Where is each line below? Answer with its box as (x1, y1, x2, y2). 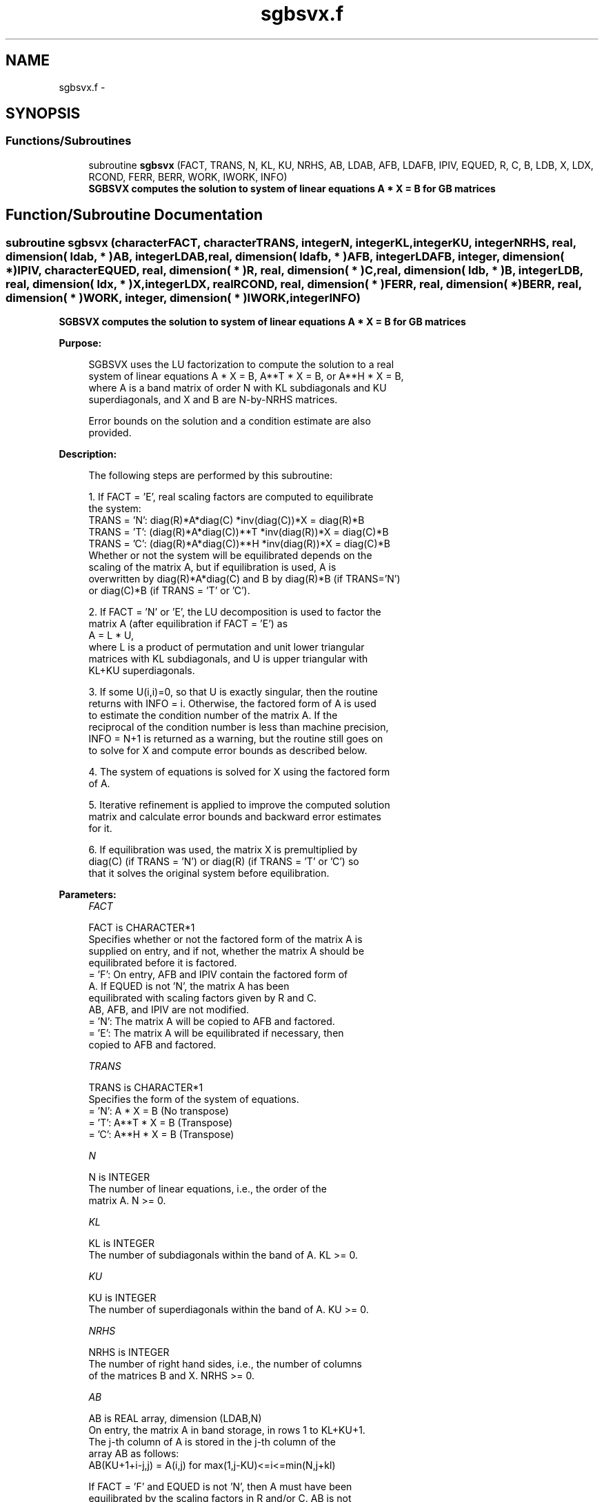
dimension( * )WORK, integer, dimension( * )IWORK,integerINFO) (6, 290, 361, 305)
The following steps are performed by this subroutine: (88, 469, 333, 482)
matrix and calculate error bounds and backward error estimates (88, 811, 381, 823)
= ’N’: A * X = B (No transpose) (88, 1105, 229, 1117)
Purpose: (59, 337, 102, 349)
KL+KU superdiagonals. (88, 664, 195, 677)
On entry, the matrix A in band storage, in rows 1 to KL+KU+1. (88, 1424, 365, 1437)
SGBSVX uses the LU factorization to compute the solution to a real (88, 358, 394, 371)
